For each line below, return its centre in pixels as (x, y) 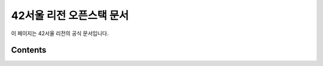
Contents (29, 50)
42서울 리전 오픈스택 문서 (70, 15)
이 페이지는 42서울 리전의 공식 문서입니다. (60, 33)
